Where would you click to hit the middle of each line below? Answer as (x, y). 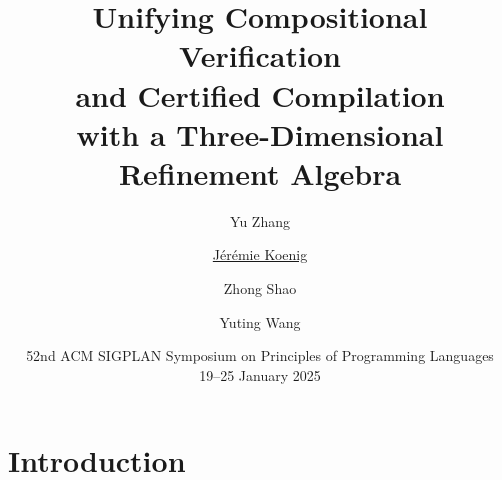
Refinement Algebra (260, 172)
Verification (260, 55)
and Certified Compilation (260, 94)
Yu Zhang (260, 220)
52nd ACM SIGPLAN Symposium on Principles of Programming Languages (260, 355)
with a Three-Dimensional (260, 133)
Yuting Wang (260, 321)
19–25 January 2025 (260, 374)
